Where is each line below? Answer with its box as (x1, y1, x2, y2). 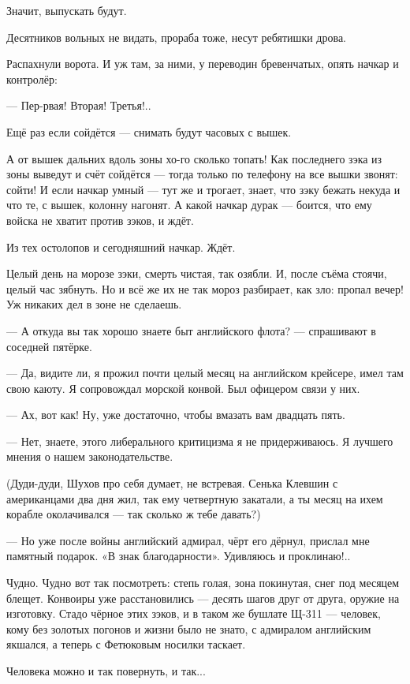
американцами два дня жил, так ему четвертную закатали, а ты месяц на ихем (6, 490, 383, 506)
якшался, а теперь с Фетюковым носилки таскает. (6, 636, 246, 652)
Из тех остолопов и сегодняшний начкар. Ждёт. (6, 238, 236, 255)
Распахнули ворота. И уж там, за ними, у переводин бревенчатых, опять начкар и (6, 55, 399, 72)
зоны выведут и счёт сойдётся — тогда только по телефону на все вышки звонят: (6, 166, 398, 182)
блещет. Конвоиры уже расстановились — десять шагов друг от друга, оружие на (6, 589, 400, 606)
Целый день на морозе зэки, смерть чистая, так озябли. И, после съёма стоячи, (6, 265, 387, 282)
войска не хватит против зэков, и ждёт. (6, 211, 194, 228)
